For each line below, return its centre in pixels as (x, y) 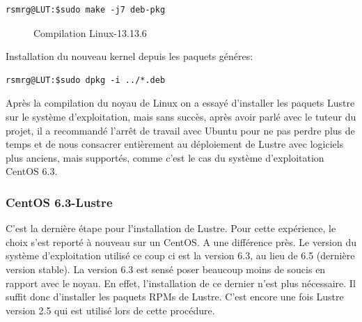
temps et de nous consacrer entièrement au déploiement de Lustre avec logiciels (175, 144)
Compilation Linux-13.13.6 (90, 32)
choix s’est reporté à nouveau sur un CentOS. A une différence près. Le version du (181, 242)
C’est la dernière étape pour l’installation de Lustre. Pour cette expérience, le (171, 228)
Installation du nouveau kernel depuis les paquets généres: (129, 56)
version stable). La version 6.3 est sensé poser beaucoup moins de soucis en (166, 269)
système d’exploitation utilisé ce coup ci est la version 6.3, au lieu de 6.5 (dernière (180, 255)
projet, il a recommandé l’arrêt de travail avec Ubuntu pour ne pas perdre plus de (180, 130)
